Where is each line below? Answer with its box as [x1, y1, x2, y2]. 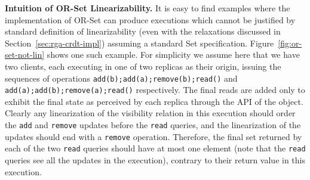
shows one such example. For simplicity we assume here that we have [47, 48, 300, 61]
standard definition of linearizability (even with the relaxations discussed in [5, 25, 281, 38]
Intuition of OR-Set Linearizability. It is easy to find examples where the [5, 2, 290, 14]
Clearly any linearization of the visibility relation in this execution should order [5, 107, 296, 119]
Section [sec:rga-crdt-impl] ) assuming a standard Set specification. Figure [5, 36, 274, 49]
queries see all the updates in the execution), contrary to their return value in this [5, 154, 305, 166]
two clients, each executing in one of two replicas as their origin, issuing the [5, 60, 281, 72]
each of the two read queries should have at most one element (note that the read [5, 142, 306, 154]
